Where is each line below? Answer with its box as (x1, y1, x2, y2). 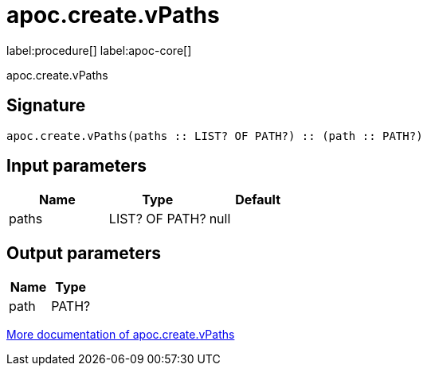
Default (235, 192, 280, 208)
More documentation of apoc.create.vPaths (6, 327, 235, 342)
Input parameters (6, 156, 147, 176)
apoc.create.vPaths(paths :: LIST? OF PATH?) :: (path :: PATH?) (6, 129, 423, 142)
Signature (6, 95, 86, 116)
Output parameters (6, 242, 161, 263)
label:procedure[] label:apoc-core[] (6, 43, 192, 57)
